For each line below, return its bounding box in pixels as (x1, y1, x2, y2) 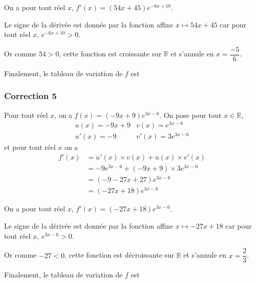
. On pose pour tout (159, 109, 222, 120)
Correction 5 (4, 89, 57, 102)
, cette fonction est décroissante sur (65, 249, 174, 260)
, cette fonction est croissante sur (59, 48, 162, 59)
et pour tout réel (4, 142, 56, 152)
